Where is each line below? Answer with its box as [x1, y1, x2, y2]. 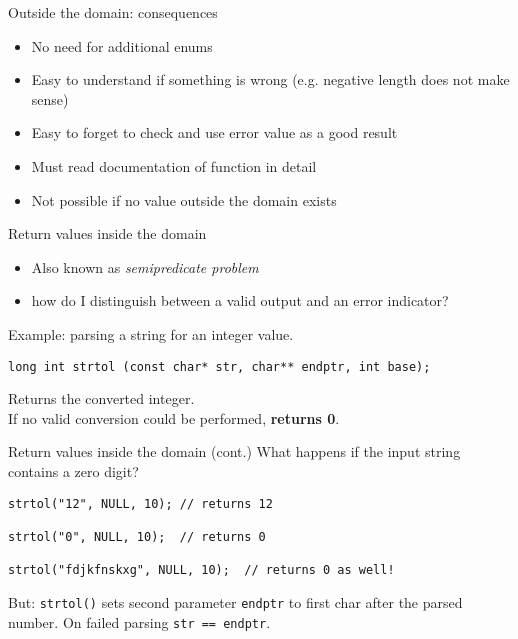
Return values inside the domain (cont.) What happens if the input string [8, 441, 461, 462]
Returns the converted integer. [8, 388, 195, 409]
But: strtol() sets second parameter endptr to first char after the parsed [8, 591, 463, 612]
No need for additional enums [31, 35, 213, 56]
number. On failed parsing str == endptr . [8, 611, 271, 632]
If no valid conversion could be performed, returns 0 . [8, 407, 340, 428]
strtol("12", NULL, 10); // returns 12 [8, 496, 273, 511]
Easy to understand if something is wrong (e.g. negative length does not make [31, 69, 510, 90]
